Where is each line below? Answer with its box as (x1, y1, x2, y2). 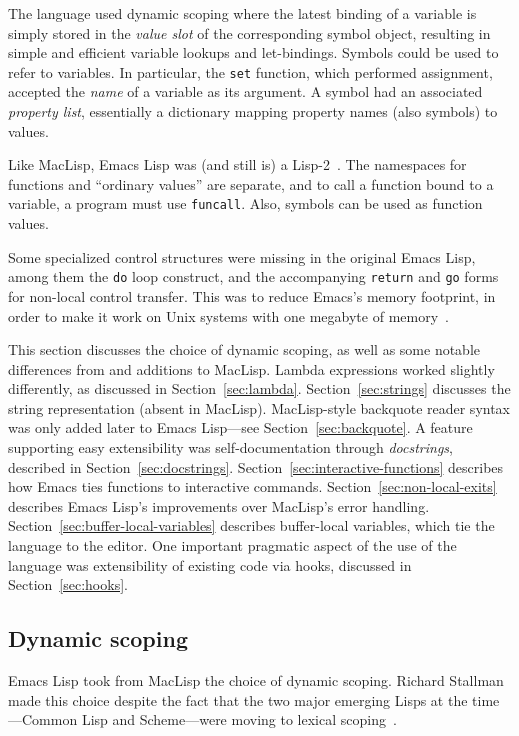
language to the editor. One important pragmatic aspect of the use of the (8, 535, 457, 556)
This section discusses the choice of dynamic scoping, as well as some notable (8, 339, 481, 360)
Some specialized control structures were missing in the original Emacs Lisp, (8, 246, 476, 267)
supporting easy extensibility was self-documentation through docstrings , (8, 437, 453, 458)
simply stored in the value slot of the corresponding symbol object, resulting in (8, 22, 491, 43)
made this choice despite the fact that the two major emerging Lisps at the (8, 689, 468, 710)
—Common (8, 709, 78, 730)
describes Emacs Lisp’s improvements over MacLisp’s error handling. (8, 495, 430, 516)
